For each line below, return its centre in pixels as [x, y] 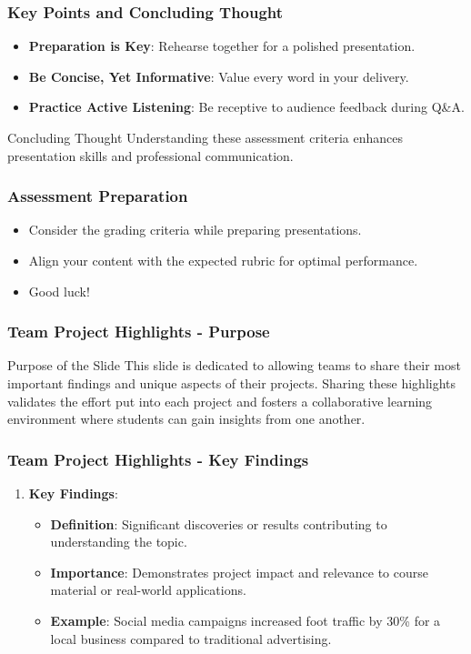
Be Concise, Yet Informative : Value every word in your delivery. [219, 76]
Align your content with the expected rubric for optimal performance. [223, 260]
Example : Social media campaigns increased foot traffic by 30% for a [246, 620]
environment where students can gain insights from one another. [186, 419]
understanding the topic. [119, 542]
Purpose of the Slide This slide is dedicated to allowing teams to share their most [234, 365]
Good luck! [59, 291]
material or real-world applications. [148, 590]
